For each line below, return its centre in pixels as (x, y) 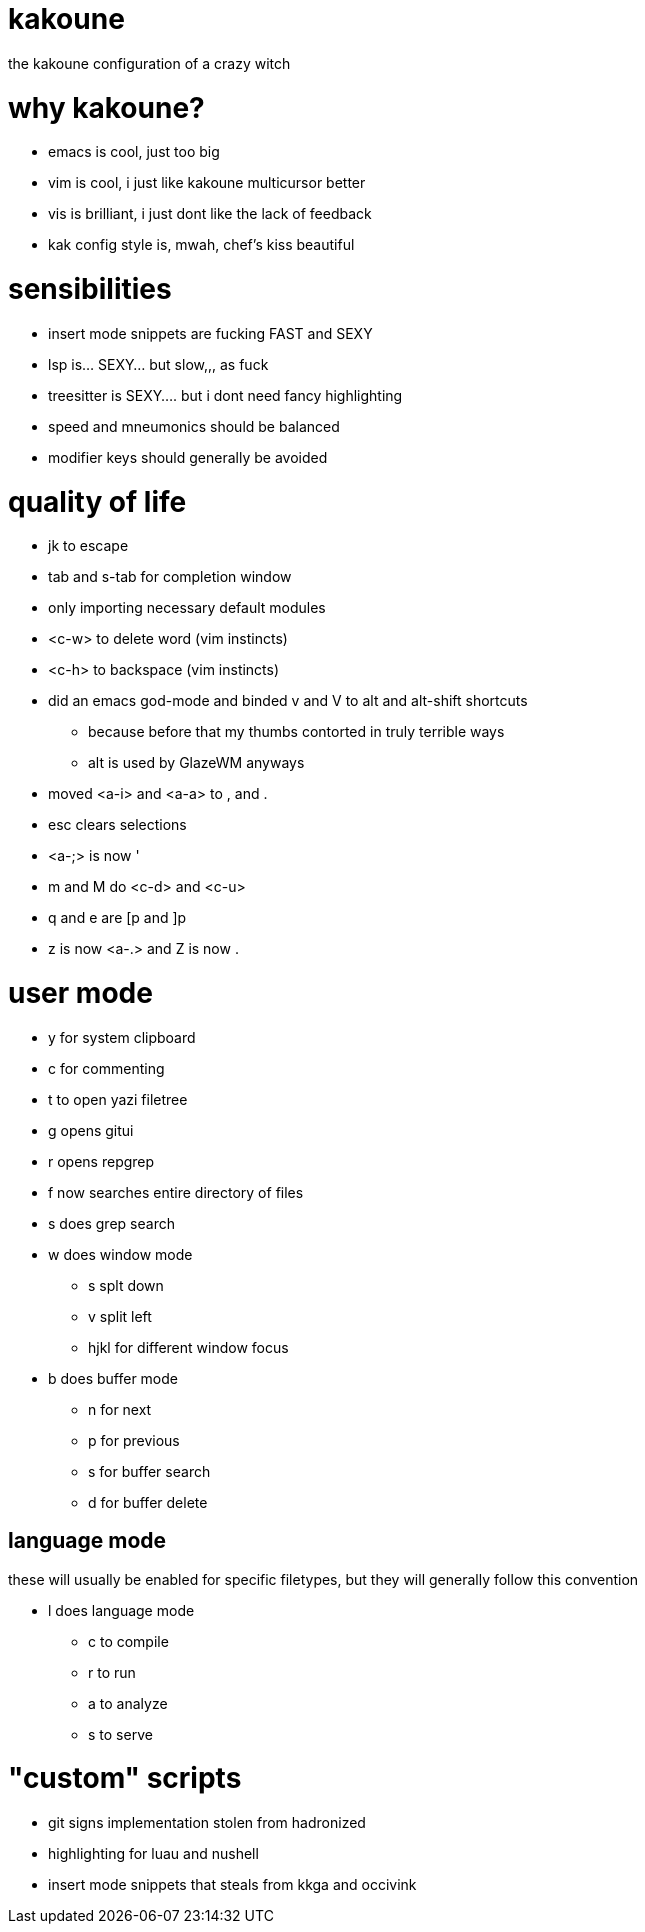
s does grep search (111, 1223)
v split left (120, 1316)
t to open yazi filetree (118, 1099)
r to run (112, 1672)
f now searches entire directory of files (176, 1192)
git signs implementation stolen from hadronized (207, 1823)
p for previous (134, 1440)
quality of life (97, 501)
